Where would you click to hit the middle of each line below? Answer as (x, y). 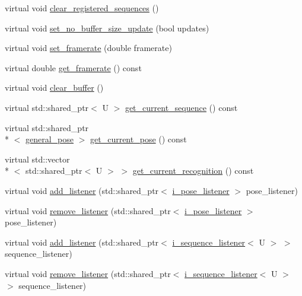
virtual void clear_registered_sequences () (82, 8)
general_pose (50, 139)
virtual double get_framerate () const (73, 67)
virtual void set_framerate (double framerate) (88, 48)
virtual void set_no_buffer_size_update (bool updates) (107, 28)
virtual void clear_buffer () (54, 87)
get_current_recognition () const (193, 171)
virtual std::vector (37, 159)
